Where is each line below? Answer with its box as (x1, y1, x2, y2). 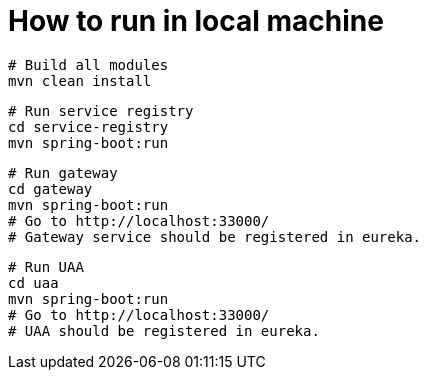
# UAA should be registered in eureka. (8, 322, 320, 339)
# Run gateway (8, 164, 118, 181)
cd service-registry (8, 118, 169, 135)
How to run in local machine (8, 4, 384, 38)
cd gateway (8, 180, 93, 197)
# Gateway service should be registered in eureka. (8, 228, 422, 245)
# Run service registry (8, 102, 194, 119)
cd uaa (8, 274, 59, 291)
